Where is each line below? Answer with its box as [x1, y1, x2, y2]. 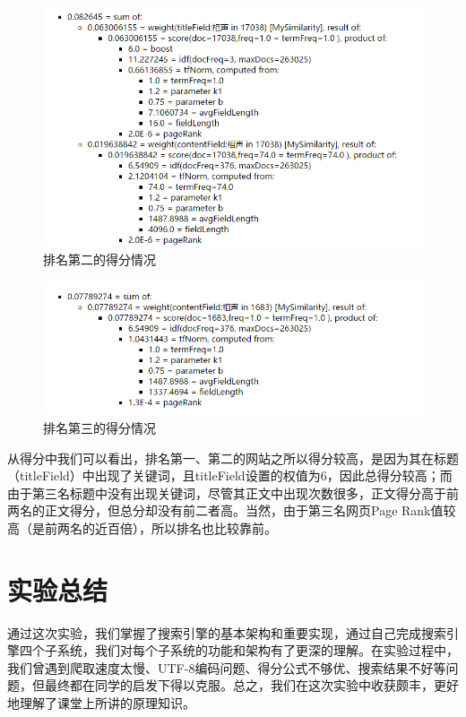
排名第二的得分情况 [43, 249, 156, 268]
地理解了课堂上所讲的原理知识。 [7, 694, 195, 713]
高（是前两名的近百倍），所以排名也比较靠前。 [7, 518, 277, 537]
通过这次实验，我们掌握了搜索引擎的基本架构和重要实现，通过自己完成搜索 [7, 623, 446, 642]
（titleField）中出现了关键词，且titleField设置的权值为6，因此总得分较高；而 [7, 466, 453, 485]
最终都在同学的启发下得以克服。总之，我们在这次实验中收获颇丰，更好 [44, 676, 459, 695]
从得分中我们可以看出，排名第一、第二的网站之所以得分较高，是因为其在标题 [7, 448, 459, 467]
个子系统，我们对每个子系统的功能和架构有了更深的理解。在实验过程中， [31, 641, 459, 660]
